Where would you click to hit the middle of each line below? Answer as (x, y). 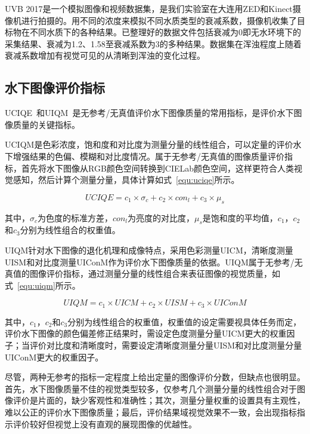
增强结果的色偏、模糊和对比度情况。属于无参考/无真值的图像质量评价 (148, 156)
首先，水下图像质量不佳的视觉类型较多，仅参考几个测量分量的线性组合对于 (151, 388)
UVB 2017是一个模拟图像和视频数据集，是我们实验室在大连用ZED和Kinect (149, 8)
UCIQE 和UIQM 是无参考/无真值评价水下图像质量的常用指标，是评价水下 (149, 113)
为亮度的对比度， (161, 217)
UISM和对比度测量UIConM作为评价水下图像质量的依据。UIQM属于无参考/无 (154, 262)
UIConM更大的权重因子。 (54, 357)
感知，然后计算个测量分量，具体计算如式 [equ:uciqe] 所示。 (126, 180)
